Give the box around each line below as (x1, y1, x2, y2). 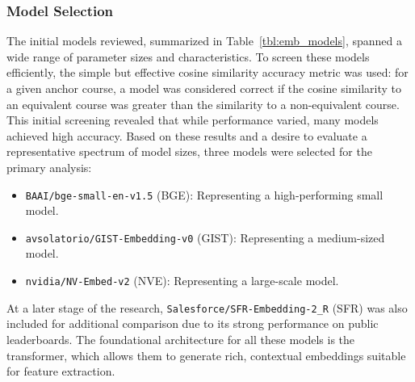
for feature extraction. (6, 363, 115, 380)
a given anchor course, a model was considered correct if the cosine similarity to (6, 80, 402, 96)
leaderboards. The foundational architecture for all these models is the (6, 330, 355, 347)
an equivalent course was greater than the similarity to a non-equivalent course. (6, 95, 400, 112)
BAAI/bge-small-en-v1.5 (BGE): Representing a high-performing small (25, 186, 384, 203)
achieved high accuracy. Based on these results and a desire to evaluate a (6, 127, 367, 144)
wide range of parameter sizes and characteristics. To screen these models (6, 48, 370, 65)
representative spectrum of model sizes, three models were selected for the (6, 143, 372, 160)
